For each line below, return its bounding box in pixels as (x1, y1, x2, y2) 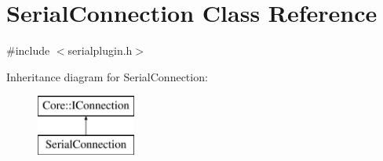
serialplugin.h (67, 42, 133, 59)
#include (6, 42, 50, 59)
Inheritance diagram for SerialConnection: (6, 68, 208, 84)
